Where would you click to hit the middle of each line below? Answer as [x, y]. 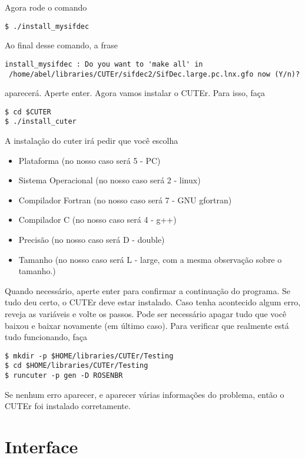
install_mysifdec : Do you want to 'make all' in [104, 64]
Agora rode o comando [46, 7]
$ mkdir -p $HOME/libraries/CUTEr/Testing [89, 356]
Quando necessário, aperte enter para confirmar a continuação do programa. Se [148, 290]
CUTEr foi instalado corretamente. [68, 406]
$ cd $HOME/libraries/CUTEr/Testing [77, 366]
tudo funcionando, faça [46, 337]
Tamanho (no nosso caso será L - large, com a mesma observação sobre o [150, 259]
